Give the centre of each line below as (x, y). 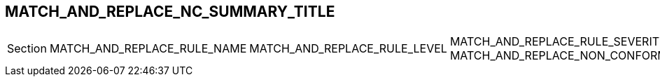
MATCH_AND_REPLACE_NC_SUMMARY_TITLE (170, 12)
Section (27, 49)
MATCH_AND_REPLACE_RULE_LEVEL (348, 49)
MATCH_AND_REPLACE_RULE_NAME (148, 49)
